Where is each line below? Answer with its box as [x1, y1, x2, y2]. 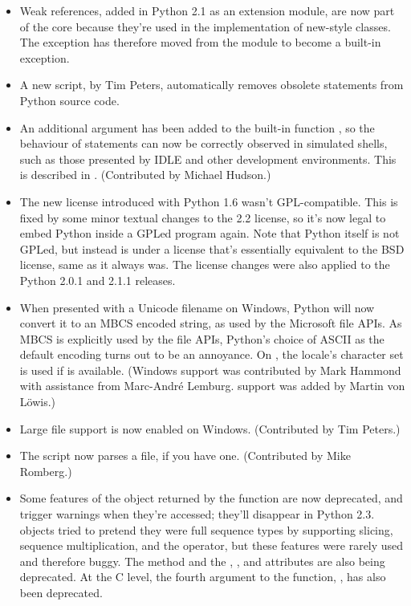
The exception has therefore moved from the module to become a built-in [19, 34, 381, 51]
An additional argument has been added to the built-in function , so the [19, 119, 375, 136]
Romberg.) [19, 462, 72, 479]
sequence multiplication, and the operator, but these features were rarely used [19, 537, 404, 554]
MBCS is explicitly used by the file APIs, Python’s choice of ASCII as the [19, 330, 385, 347]
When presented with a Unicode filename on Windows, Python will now [19, 299, 375, 315]
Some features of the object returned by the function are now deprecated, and [19, 490, 403, 506]
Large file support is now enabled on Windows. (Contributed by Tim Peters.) [19, 420, 401, 437]
